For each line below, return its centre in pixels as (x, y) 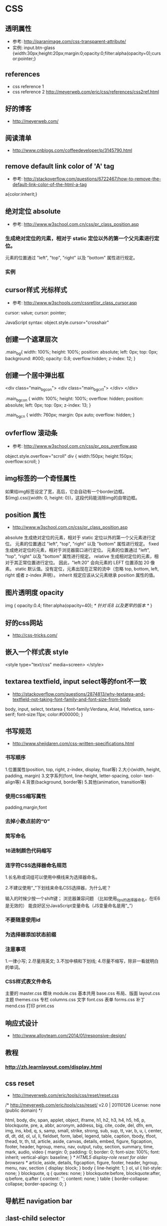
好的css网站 (24, 623)
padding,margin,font (26, 807)
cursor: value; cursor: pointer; (36, 313)
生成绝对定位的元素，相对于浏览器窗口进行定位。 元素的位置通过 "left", (78, 550)
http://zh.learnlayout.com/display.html (54, 1067)
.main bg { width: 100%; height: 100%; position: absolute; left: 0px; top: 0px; (82, 352)
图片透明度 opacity (34, 592)
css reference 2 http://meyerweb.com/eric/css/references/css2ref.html (86, 92)
